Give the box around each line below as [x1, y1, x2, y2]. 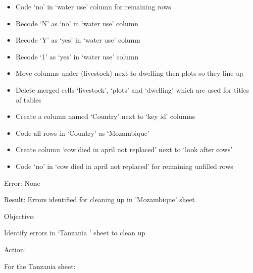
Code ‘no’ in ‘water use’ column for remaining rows [15, 1, 171, 11]
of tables [15, 94, 42, 105]
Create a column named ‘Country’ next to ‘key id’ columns [15, 111, 195, 121]
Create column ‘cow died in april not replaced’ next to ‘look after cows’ [15, 144, 233, 155]
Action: [4, 244, 26, 254]
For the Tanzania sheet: [4, 261, 76, 271]
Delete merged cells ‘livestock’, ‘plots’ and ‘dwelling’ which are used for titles [15, 84, 249, 95]
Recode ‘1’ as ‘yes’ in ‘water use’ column [15, 51, 139, 61]
